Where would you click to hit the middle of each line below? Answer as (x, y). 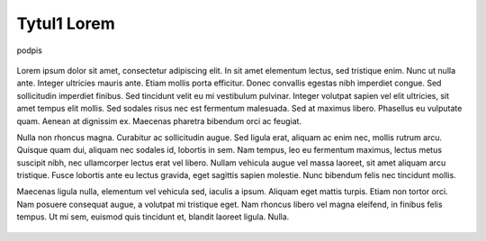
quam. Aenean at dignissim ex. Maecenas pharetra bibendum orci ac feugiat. (159, 120)
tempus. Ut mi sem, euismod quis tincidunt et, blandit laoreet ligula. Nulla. (153, 217)
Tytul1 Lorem (66, 23)
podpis (29, 50)
